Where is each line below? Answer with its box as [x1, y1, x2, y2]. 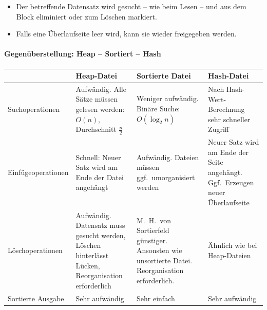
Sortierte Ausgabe [8, 293, 64, 303]
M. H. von [137, 215, 171, 225]
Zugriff [208, 124, 229, 134]
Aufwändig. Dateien [137, 151, 199, 162]
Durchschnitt [75, 124, 117, 134]
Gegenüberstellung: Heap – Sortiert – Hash [4, 48, 161, 59]
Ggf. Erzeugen [208, 177, 254, 187]
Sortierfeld [137, 225, 169, 236]
